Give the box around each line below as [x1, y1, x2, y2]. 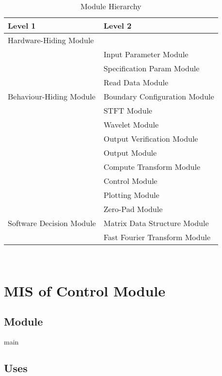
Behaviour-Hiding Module [8, 91, 95, 102]
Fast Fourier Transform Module [103, 231, 211, 243]
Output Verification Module [103, 133, 198, 144]
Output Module [103, 147, 157, 158]
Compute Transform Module [103, 161, 201, 172]
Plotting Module [103, 189, 159, 200]
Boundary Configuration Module [103, 91, 214, 102]
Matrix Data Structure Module [103, 217, 209, 229]
